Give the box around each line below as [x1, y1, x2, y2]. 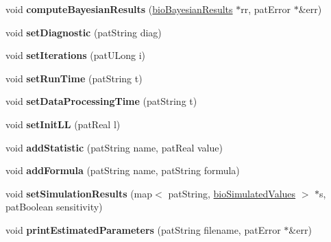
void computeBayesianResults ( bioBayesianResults [5, 2, 233, 16]
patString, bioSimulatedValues [168, 186, 296, 200]
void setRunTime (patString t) [5, 71, 143, 85]
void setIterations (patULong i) [5, 48, 145, 62]
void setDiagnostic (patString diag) [5, 25, 162, 39]
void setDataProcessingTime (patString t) [5, 94, 197, 108]
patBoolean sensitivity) [5, 199, 103, 214]
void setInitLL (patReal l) [5, 117, 121, 131]
